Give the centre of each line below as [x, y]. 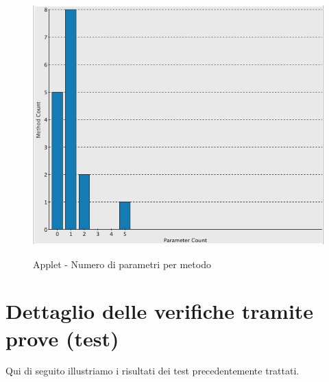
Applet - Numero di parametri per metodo [122, 264]
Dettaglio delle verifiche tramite [160, 311]
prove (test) [62, 338]
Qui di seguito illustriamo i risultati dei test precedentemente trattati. [153, 371]
